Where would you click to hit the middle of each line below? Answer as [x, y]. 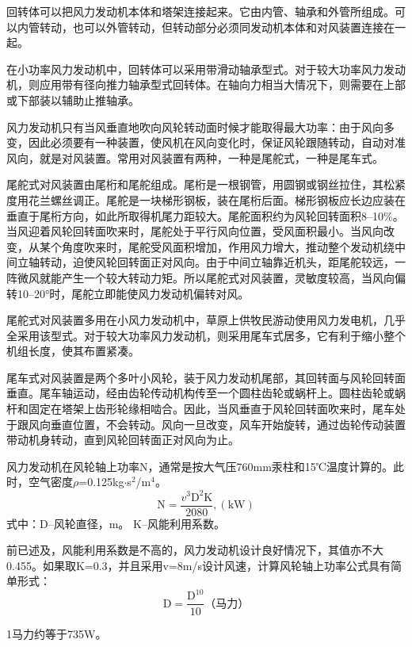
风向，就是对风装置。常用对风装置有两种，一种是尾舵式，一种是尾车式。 [195, 157]
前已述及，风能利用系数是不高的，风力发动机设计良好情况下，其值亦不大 [195, 550]
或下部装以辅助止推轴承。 [73, 100]
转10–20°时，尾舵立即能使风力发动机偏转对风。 [128, 293]
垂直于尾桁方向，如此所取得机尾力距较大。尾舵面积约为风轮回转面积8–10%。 [205, 215]
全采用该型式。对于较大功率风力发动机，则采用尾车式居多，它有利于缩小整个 [206, 335]
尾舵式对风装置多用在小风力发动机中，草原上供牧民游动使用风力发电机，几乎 [206, 320]
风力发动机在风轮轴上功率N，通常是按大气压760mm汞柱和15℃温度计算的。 [200, 466]
